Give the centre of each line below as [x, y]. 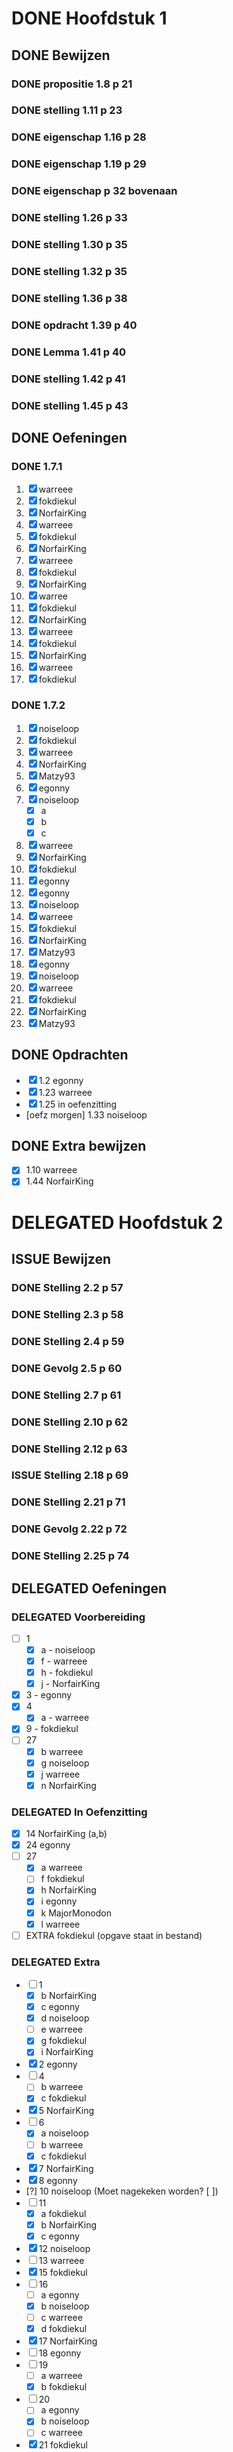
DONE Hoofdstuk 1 [89, 18]
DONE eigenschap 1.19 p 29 [79, 164]
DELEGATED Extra [56, 1962]
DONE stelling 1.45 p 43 [70, 405]
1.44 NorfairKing [59, 1181]
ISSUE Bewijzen [61, 1259]
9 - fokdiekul [52, 1729]
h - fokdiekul [67, 1673]
